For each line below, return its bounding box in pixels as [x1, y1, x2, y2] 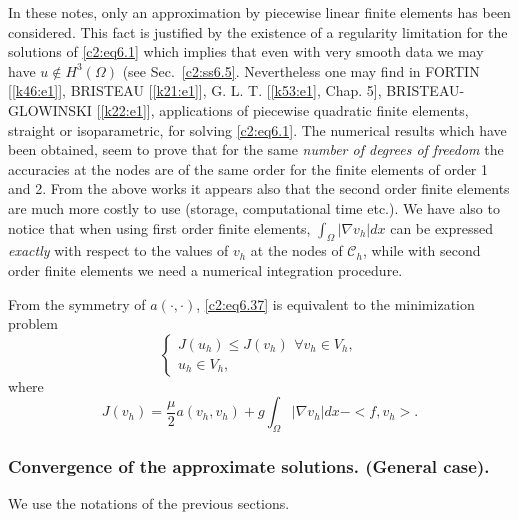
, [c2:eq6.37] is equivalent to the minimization [196, 293, 475, 314]
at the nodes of [250, 240, 343, 261]
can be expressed [390, 217, 494, 238]
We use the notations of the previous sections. [8, 493, 290, 514]
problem [8, 313, 58, 334]
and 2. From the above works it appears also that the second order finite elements [8, 178, 510, 199]
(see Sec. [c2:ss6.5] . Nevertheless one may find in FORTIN [122, 60, 480, 81]
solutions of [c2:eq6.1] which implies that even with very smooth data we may [8, 41, 484, 62]
